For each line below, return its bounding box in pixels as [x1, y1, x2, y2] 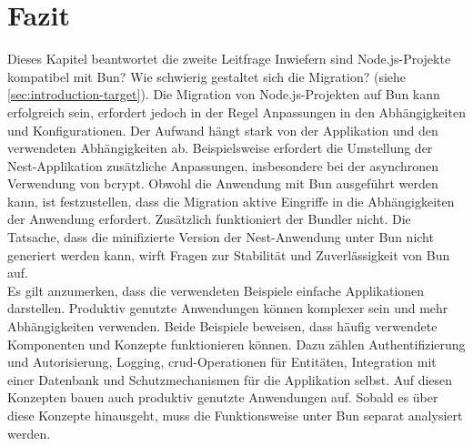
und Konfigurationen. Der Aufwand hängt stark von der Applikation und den [7, 120, 438, 139]
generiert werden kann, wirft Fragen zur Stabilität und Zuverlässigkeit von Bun [7, 245, 450, 264]
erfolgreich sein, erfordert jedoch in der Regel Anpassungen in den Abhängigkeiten [7, 102, 466, 121]
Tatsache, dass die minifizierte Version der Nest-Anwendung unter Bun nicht [7, 228, 434, 247]
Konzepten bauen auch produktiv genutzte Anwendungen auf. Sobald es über [7, 388, 438, 407]
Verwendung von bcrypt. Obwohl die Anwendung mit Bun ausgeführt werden [7, 174, 438, 193]
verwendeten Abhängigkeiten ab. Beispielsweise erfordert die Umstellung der [7, 138, 433, 157]
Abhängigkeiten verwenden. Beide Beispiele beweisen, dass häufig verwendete [7, 317, 438, 336]
